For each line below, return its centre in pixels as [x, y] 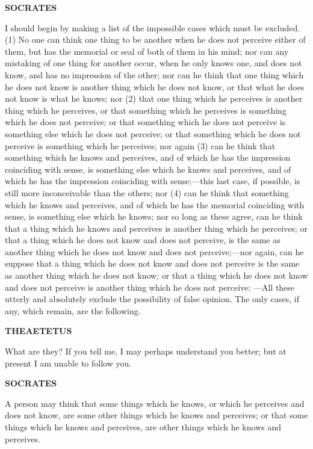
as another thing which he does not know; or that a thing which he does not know [156, 275]
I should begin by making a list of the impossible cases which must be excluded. [153, 27]
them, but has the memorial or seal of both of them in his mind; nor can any [147, 51]
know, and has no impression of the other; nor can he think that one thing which [154, 74]
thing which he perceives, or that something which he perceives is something [146, 110]
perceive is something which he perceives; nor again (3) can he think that [140, 145]
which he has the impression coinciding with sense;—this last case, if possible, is [153, 181]
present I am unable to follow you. [68, 363]
